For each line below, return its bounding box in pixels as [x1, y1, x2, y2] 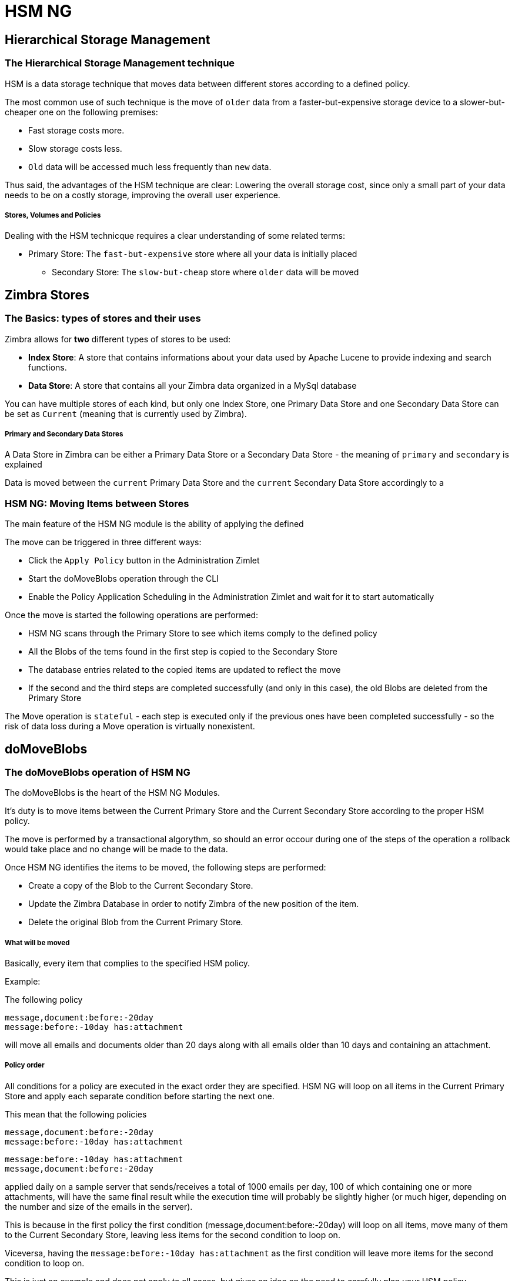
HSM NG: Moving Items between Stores [5, 497, 189, 509]
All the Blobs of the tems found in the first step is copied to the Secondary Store [28, 646, 337, 657]
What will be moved [5, 938, 70, 947]
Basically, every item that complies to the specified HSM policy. [5, 958, 250, 969]
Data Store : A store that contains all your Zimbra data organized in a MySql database [28, 380, 357, 391]
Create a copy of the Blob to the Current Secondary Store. [28, 880, 253, 891]
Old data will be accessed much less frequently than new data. [28, 161, 272, 172]
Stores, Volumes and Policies [5, 211, 101, 219]
